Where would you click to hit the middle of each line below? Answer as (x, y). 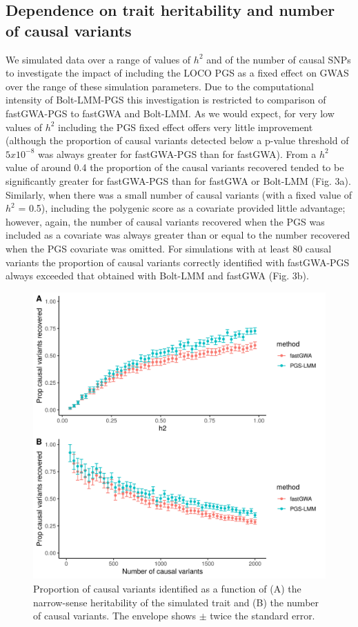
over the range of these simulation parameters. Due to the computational (160, 86)
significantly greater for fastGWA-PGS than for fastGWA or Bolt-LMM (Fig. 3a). (178, 180)
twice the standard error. (262, 616)
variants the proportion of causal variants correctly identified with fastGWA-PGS (178, 262)
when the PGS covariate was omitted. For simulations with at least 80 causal (169, 248)
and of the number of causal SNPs (279, 59)
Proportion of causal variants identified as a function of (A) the (167, 588)
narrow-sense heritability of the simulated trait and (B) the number (176, 602)
